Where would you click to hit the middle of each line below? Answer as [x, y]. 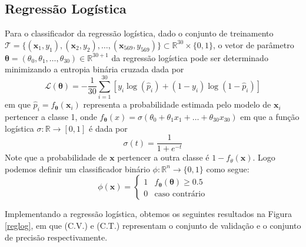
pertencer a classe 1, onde [51, 116]
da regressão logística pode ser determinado [190, 57]
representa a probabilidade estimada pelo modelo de [177, 104]
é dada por [108, 128]
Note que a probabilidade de [56, 157]
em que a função [270, 116]
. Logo [264, 157]
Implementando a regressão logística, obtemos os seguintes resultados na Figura [148, 214]
